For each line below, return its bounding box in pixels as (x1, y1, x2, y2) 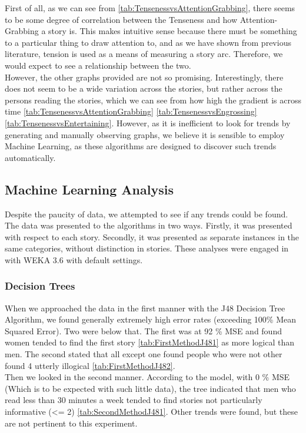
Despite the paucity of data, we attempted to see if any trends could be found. (5, 207, 288, 220)
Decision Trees (5, 278, 75, 293)
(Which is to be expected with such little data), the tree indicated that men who (5, 382, 296, 394)
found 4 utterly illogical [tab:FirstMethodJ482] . (5, 359, 175, 371)
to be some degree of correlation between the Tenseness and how (5, 13, 238, 25)
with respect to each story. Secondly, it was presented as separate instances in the (5, 230, 300, 243)
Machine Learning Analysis (5, 180, 174, 198)
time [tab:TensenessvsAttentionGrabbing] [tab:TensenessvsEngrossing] (5, 105, 257, 118)
